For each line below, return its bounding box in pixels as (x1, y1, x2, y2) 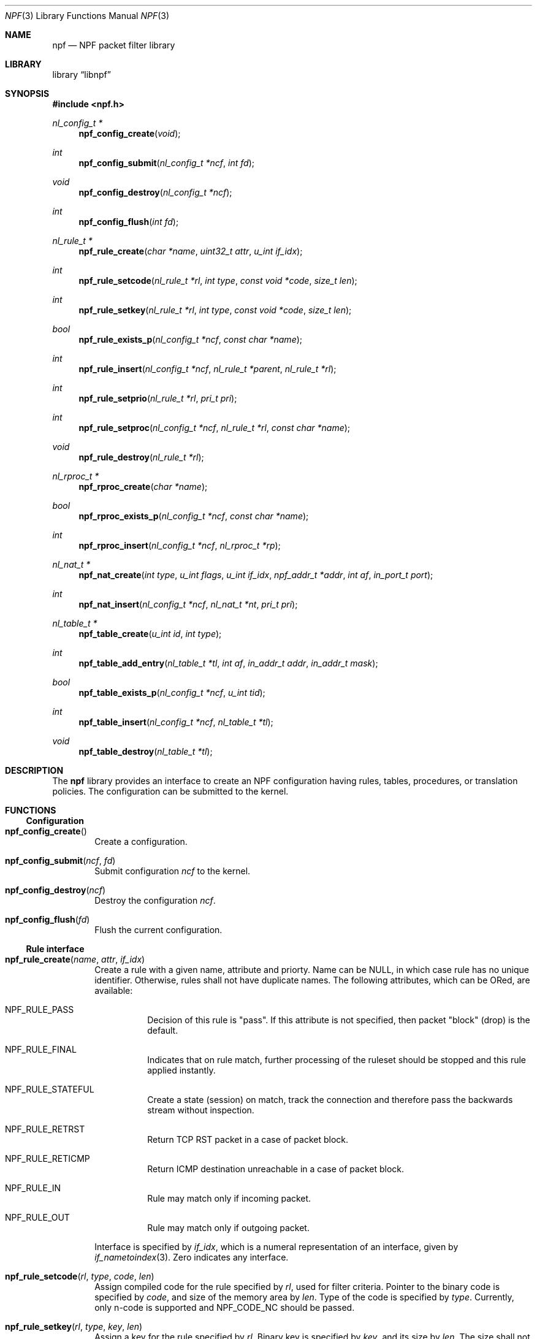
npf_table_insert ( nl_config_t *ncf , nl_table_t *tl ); (78, 717, 273, 727)
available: (94, 985, 133, 996)
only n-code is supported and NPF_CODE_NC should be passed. (94, 1302, 355, 1313)
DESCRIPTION (5, 765, 64, 776)
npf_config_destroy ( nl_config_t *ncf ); (78, 187, 232, 197)
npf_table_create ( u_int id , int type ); (78, 628, 222, 639)
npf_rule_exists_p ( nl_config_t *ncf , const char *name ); (78, 334, 303, 345)
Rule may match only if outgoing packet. (147, 1223, 310, 1233)
